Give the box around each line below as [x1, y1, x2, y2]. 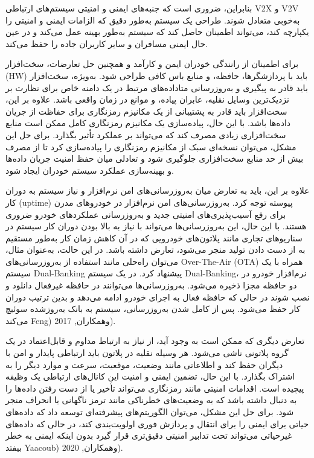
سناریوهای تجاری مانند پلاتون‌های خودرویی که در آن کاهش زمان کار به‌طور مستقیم [5, 231, 303, 244]
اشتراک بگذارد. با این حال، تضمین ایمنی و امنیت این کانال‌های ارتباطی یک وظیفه [5, 370, 295, 383]
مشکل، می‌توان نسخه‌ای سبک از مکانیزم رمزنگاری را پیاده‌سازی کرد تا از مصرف [5, 140, 296, 153]
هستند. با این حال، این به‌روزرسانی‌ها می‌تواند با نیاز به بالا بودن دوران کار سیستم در [5, 220, 307, 232]
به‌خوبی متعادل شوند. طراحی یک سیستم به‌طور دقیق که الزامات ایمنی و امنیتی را [5, 13, 300, 26]
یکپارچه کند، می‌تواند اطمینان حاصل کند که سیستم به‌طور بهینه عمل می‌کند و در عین [5, 25, 309, 38]
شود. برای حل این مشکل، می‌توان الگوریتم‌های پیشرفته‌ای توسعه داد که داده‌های [5, 406, 294, 418]
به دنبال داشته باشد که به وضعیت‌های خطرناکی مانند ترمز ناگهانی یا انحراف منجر [5, 393, 297, 406]
